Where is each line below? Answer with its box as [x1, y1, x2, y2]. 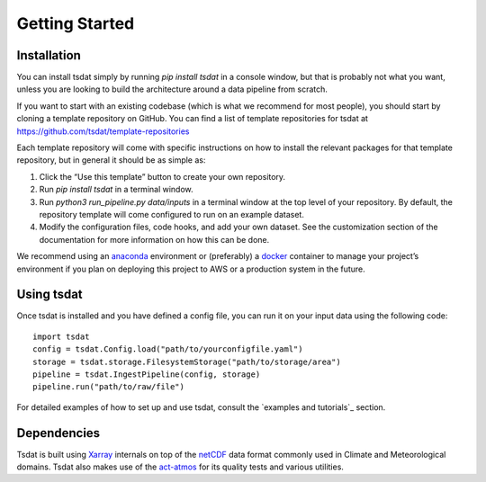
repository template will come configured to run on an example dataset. [39, 209, 305, 219]
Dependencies [16, 425, 101, 441]
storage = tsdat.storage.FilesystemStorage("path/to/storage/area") [32, 356, 341, 367]
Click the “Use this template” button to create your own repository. [39, 171, 286, 182]
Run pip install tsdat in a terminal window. [39, 184, 193, 195]
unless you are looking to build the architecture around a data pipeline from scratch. [16, 84, 328, 94]
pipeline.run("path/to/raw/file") [32, 382, 184, 392]
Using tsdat [16, 287, 83, 302]
